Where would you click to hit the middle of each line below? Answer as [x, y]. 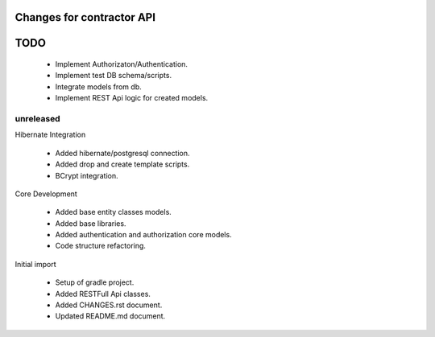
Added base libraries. [91, 223]
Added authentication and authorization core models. [144, 235]
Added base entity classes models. [114, 212]
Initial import [35, 264]
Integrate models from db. [99, 86]
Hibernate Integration [50, 135]
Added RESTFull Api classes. [103, 294]
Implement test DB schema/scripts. [114, 76]
